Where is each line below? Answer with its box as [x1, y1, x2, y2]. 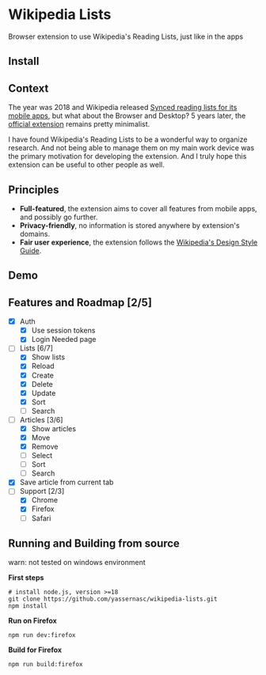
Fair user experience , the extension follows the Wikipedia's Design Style [19, 237, 258, 247]
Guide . [19, 245, 42, 255]
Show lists [31, 352, 66, 362]
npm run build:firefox [8, 661, 83, 669]
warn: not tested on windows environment [8, 558, 146, 567]
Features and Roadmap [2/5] [8, 295, 153, 309]
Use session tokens [31, 326, 96, 336]
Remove [31, 442, 59, 452]
